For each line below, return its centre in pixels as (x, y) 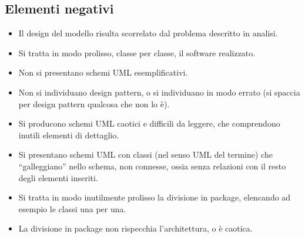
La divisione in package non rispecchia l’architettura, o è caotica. (135, 228)
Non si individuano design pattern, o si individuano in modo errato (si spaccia (159, 92)
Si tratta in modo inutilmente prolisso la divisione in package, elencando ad (155, 197)
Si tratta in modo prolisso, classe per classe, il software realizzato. (137, 52)
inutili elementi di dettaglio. (69, 135)
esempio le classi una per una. (72, 208)
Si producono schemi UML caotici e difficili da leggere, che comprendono (149, 123)
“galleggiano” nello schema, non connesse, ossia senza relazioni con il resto (152, 166)
